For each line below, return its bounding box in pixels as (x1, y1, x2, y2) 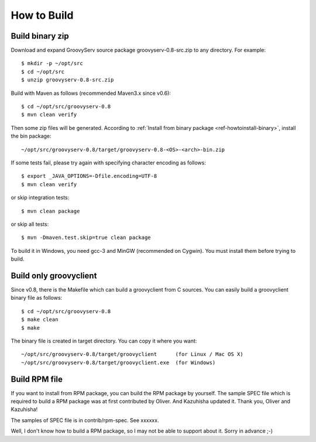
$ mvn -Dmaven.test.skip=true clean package (21, 234, 152, 241)
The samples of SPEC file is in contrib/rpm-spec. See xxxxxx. (11, 416, 159, 424)
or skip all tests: (11, 220, 49, 228)
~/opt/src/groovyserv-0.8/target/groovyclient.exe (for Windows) (21, 359, 216, 366)
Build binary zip (11, 31, 70, 41)
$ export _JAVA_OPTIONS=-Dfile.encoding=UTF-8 (21, 173, 157, 180)
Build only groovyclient (11, 270, 97, 280)
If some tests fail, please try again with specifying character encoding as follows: (11, 159, 206, 166)
